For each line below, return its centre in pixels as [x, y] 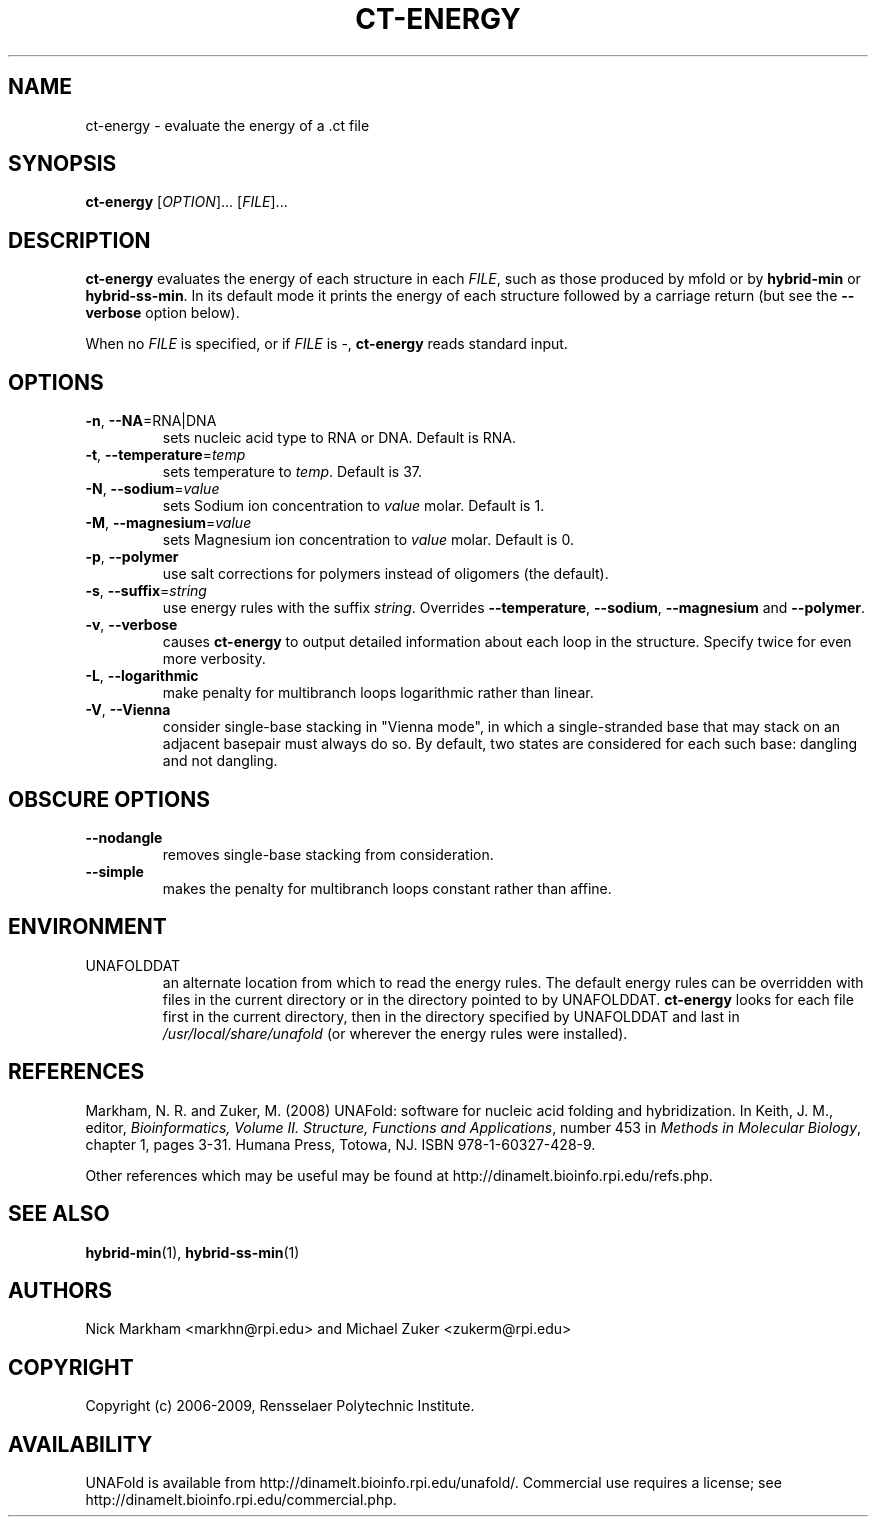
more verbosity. [214, 659]
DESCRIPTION [79, 240]
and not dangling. [220, 761]
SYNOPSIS [62, 164]
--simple [114, 871]
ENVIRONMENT [87, 927]
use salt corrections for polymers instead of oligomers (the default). [385, 574]
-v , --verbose [131, 625]
